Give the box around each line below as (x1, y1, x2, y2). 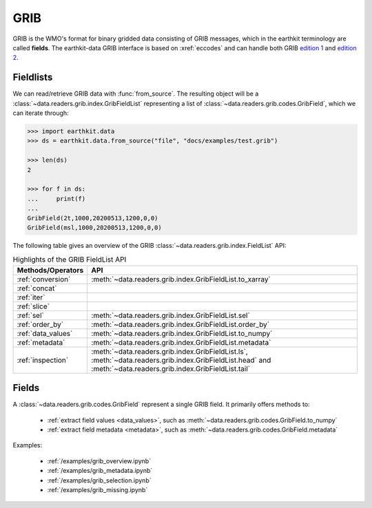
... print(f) (27, 195, 86, 202)
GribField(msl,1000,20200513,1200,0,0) (27, 224, 162, 231)
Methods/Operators (17, 265, 84, 275)
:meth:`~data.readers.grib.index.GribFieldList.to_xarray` (91, 274, 271, 284)
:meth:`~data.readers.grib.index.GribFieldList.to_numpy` (91, 328, 273, 338)
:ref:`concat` (17, 283, 57, 293)
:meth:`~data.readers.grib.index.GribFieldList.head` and (91, 355, 271, 365)
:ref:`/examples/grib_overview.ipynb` (47, 456, 152, 465)
